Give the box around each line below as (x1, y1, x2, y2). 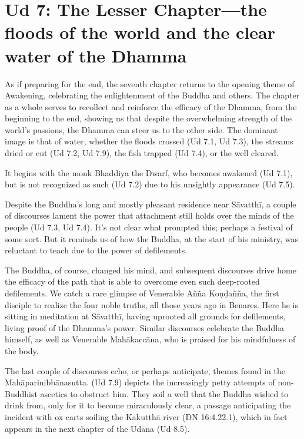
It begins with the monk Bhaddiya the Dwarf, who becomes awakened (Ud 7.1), (5, 166, 293, 179)
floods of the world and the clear (5, 20, 276, 44)
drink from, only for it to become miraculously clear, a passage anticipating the (5, 399, 291, 411)
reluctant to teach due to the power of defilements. (5, 244, 188, 256)
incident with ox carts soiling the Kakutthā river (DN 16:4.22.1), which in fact (5, 410, 288, 423)
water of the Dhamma (5, 43, 187, 67)
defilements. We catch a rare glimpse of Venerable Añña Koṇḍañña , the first (5, 287, 279, 299)
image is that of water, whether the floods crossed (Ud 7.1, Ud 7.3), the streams (5, 135, 293, 147)
